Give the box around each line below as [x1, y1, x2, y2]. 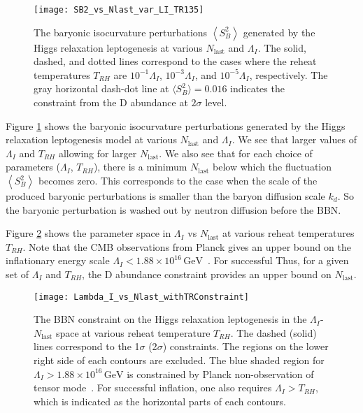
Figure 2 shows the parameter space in [6, 226, 171, 240]
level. [205, 95, 227, 110]
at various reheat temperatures [222, 226, 355, 240]
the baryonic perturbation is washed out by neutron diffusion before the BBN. [6, 202, 341, 217]
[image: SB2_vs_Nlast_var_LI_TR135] [34, 5, 204, 15]
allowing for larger [58, 145, 137, 160]
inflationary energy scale [6, 253, 110, 268]
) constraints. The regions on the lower [162, 339, 329, 354]
